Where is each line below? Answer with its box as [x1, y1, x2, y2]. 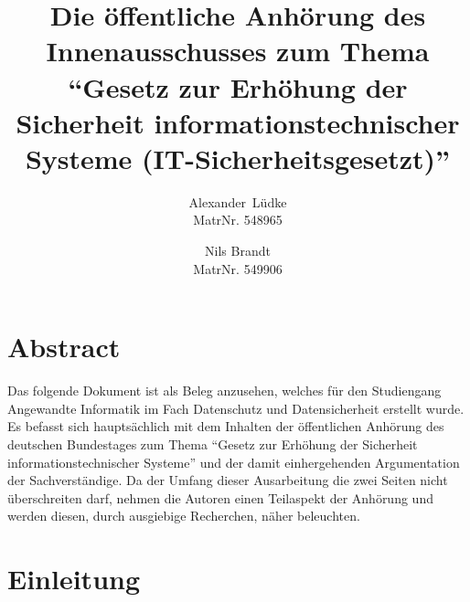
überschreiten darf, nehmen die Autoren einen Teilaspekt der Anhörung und [7, 488, 433, 507]
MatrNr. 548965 [193, 210, 283, 229]
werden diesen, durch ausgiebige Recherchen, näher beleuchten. [7, 506, 360, 525]
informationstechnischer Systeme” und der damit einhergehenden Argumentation [7, 452, 460, 471]
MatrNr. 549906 [193, 259, 283, 278]
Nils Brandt [205, 241, 271, 260]
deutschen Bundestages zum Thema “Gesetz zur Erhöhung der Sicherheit [7, 434, 418, 453]
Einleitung [7, 560, 141, 597]
